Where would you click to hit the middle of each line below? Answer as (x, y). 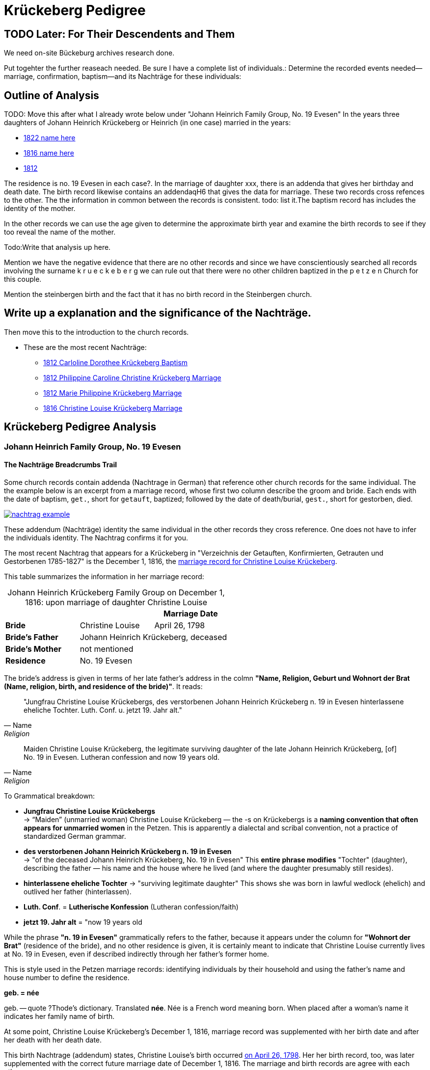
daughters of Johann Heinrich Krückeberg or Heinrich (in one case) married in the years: (148, 123)
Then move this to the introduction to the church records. (96, 332)
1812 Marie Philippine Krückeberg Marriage (113, 393)
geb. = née (22, 992)
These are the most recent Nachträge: (85, 347)
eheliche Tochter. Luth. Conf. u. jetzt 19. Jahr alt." (103, 710)
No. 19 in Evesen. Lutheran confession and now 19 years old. (122, 757)
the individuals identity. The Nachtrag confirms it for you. (96, 537)
